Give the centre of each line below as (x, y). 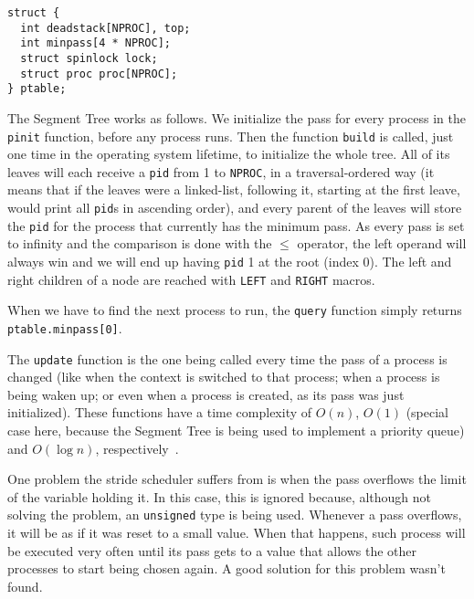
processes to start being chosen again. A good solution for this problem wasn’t (226, 568)
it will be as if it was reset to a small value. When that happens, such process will (237, 533)
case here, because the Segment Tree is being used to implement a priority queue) (236, 430)
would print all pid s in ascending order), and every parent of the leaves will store (235, 208)
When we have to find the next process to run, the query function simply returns (235, 310)
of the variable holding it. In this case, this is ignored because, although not (220, 496)
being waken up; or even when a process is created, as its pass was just (206, 394)
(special (427, 412)
